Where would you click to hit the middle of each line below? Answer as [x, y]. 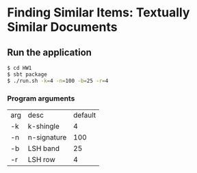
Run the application [50, 52]
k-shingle [43, 126]
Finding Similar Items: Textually [98, 13]
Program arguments [41, 98]
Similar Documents [62, 27]
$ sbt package [27, 74]
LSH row [42, 159]
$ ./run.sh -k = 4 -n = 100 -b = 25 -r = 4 [58, 81]
